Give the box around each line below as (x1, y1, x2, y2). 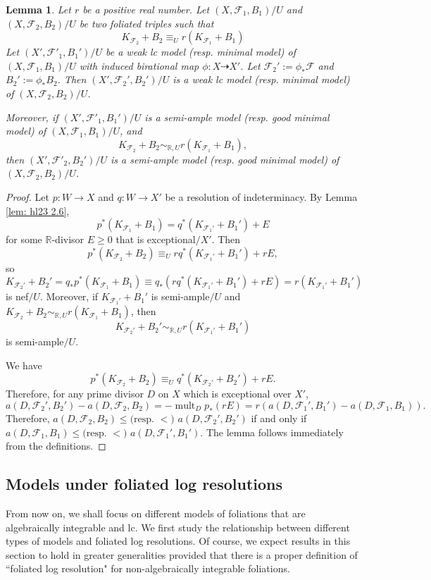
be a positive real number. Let (82, 2, 210, 16)
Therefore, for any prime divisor (6, 386, 144, 401)
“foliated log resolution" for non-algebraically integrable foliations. (6, 561, 290, 576)
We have (6, 357, 42, 372)
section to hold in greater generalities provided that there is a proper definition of (6, 547, 358, 562)
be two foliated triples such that (79, 16, 214, 30)
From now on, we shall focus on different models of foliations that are (6, 505, 306, 520)
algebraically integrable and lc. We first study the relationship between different (6, 519, 350, 534)
